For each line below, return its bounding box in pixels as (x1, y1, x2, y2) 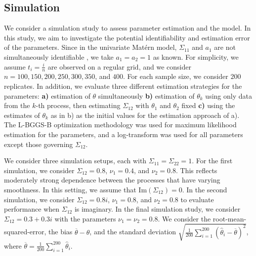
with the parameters (54, 213, 116, 223)
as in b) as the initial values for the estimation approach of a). (50, 110, 240, 120)
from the (4, 100, 30, 110)
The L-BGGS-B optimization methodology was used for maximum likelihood (4, 119, 237, 130)
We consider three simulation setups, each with (4, 155, 147, 166)
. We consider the (158, 213, 211, 223)
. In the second (182, 184, 227, 194)
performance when (4, 204, 60, 214)
